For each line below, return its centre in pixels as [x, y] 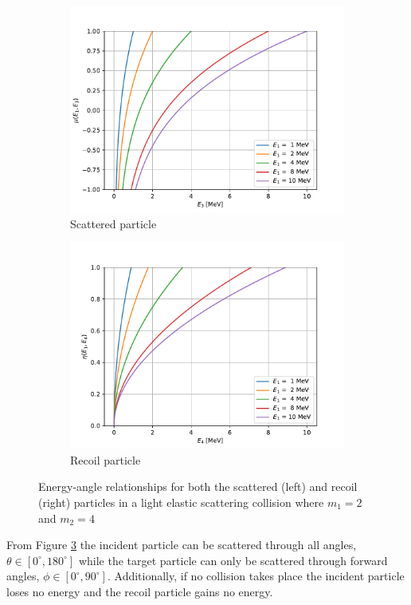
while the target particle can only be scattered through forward [233, 560]
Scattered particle [114, 223]
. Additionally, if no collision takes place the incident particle [256, 576]
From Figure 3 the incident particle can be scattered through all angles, [182, 545]
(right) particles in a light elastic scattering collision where [181, 502]
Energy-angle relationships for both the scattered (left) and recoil [198, 486]
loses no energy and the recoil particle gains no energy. [140, 591]
